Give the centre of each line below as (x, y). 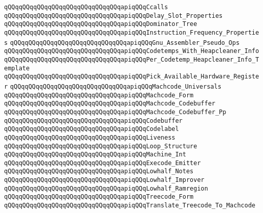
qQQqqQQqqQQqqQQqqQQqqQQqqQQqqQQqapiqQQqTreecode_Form (99, 197)
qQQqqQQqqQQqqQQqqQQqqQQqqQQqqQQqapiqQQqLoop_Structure (101, 146)
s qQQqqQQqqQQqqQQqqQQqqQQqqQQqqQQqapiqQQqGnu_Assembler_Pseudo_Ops (122, 43)
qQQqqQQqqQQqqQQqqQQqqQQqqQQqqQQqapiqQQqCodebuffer (93, 121)
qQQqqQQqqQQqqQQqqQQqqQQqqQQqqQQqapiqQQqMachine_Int (95, 155)
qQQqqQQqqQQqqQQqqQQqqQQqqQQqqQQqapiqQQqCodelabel (92, 129)
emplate (17, 68)
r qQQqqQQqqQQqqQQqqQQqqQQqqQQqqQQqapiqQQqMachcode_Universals (113, 86)
